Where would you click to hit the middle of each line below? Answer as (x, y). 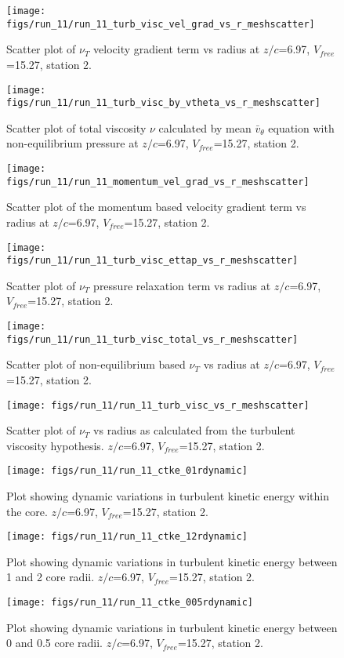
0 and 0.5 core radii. (54, 643)
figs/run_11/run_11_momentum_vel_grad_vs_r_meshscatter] (158, 182)
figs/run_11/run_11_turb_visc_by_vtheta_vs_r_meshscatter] (163, 103)
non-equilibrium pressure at (72, 143)
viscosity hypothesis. (55, 445)
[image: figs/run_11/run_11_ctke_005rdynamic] (130, 603)
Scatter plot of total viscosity (76, 127)
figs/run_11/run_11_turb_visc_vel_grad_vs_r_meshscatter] (161, 24)
